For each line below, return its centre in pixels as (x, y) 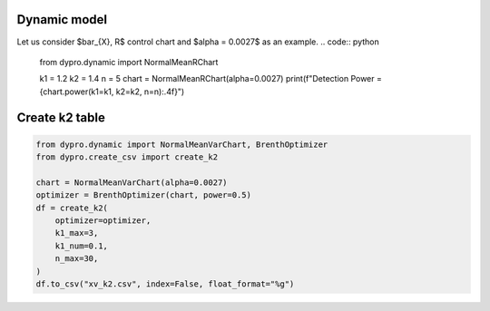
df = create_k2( (72, 208)
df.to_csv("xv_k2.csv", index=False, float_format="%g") (165, 284)
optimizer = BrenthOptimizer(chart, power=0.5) (143, 195)
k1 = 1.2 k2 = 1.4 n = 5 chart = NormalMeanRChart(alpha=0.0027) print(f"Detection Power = (211, 79)
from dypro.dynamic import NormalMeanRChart (129, 62)
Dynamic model (62, 19)
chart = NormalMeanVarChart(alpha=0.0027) (132, 182)
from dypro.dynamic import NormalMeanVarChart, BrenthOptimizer (182, 144)
